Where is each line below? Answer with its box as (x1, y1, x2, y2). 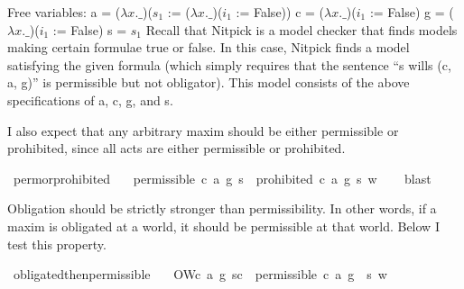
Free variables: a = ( (7, 3, 121, 21)
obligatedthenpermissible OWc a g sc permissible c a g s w (13, 265, 387, 284)
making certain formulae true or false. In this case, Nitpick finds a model (7, 38, 410, 57)
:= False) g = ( (369, 3, 454, 21)
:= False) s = (52, 20, 127, 39)
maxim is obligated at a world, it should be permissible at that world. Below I (7, 216, 440, 235)
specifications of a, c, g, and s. (7, 90, 173, 109)
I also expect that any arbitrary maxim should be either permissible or (7, 121, 399, 140)
